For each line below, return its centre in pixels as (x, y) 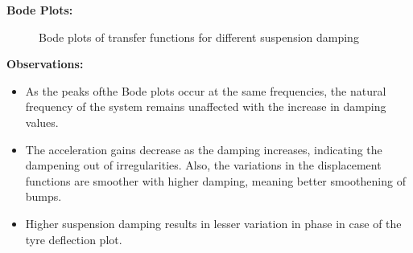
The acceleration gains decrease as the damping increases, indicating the (204, 149)
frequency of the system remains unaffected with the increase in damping (206, 106)
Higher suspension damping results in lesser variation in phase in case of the (213, 223)
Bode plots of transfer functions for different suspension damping (199, 37)
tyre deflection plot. (74, 239)
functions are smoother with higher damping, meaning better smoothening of (215, 180)
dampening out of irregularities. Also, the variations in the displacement (203, 165)
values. (42, 122)
